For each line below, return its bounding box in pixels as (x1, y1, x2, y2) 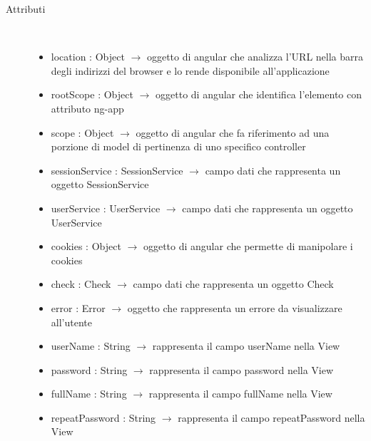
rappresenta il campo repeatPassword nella (178, 410, 365, 425)
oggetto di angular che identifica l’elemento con (156, 87, 362, 102)
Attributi (6, 1, 46, 16)
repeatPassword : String (51, 410, 156, 425)
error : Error (51, 300, 106, 315)
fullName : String (51, 386, 127, 401)
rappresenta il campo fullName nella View (148, 386, 332, 401)
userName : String (51, 338, 131, 353)
